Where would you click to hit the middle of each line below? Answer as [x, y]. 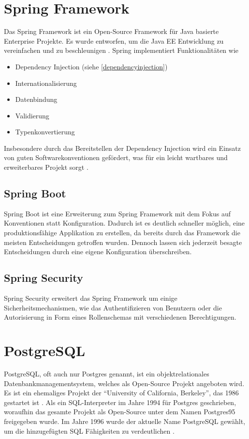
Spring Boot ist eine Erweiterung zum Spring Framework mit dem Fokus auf [117, 213]
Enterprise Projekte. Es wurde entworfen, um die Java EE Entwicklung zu [114, 41]
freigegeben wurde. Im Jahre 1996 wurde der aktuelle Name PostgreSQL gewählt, [125, 421]
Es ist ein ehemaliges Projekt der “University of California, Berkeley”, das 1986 [121, 393]
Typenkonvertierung [45, 132]
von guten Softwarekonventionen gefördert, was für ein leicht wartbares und [116, 157]
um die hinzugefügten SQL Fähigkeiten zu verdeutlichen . [89, 431]
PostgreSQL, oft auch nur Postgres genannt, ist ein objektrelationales [107, 373]
